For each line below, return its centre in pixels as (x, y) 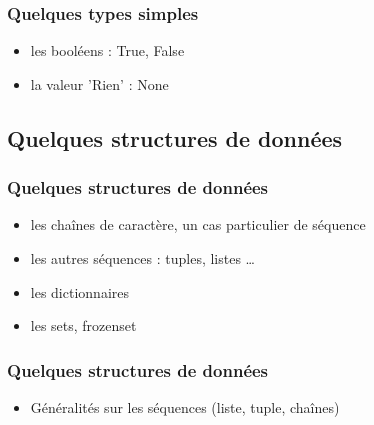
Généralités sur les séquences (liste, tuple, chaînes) (185, 407)
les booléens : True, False (107, 50)
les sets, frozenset (83, 325)
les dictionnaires (79, 291)
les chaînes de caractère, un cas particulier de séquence (198, 224)
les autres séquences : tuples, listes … (142, 258)
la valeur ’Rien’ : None (99, 83)
